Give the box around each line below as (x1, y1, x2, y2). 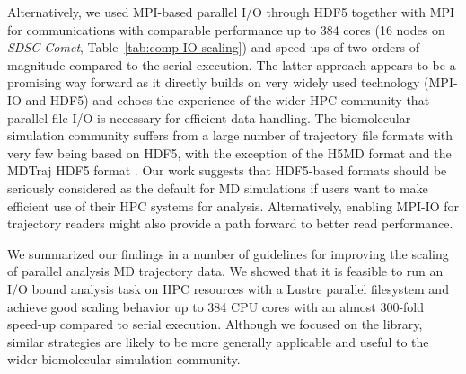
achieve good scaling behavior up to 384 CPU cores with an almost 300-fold (7, 297, 425, 316)
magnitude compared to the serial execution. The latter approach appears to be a (7, 55, 456, 74)
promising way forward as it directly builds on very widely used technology (7, 73, 420, 92)
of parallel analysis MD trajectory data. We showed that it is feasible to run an (7, 262, 444, 280)
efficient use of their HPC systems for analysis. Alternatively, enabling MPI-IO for (7, 196, 460, 215)
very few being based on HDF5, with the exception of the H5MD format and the (7, 143, 452, 162)
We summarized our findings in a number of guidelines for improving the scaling (7, 244, 449, 263)
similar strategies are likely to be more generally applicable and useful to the (7, 332, 429, 351)
